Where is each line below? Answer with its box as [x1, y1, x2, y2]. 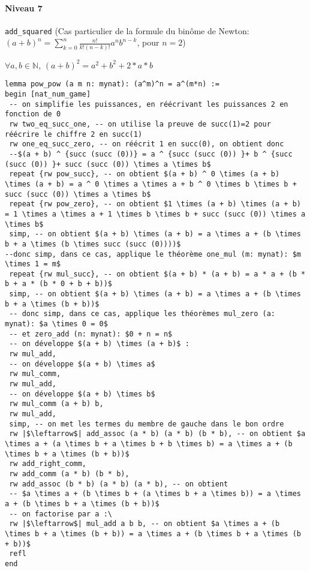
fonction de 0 [5, 110, 61, 119]
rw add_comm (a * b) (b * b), [9, 469, 130, 478]
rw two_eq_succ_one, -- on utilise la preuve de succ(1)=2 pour [9, 119, 271, 128]
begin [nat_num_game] [5, 90, 91, 99]
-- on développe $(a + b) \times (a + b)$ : [9, 339, 189, 348]
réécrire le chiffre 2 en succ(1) [5, 130, 143, 139]
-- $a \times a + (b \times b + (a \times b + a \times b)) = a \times [9, 489, 301, 498]
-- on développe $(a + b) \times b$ [9, 389, 155, 398]
